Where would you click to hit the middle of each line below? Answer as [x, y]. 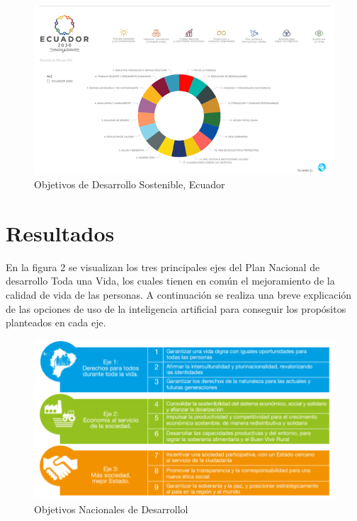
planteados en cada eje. [56, 322]
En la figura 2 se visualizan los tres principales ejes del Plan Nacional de [163, 267]
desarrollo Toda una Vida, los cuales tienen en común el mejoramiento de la [170, 281]
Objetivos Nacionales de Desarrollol [111, 509]
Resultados [60, 233]
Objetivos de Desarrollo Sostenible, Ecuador [130, 184]
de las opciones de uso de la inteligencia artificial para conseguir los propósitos [176, 308]
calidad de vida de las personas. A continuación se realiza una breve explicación [179, 295]
